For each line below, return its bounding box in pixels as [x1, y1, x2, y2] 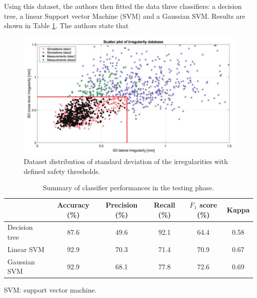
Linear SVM [7, 244, 44, 254]
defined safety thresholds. [24, 166, 100, 176]
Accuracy [57, 200, 89, 210]
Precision [105, 200, 138, 210]
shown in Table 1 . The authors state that [4, 20, 129, 31]
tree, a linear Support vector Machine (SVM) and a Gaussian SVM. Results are [4, 10, 246, 21]
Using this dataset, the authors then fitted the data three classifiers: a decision [4, 1, 242, 11]
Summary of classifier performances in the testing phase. [43, 182, 214, 193]
